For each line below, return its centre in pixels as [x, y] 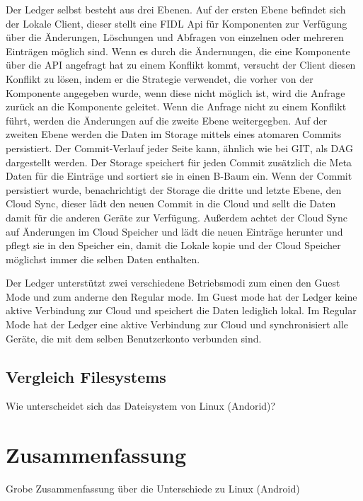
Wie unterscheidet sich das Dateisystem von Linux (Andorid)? [141, 406]
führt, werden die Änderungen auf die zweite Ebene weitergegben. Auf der [167, 120]
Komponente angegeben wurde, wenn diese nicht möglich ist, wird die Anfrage [175, 92]
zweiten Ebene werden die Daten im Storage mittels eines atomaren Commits [174, 134]
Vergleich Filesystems [86, 376]
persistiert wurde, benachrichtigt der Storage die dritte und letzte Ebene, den [174, 189]
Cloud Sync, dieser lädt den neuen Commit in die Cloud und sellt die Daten [171, 203]
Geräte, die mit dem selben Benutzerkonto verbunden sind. [134, 338]
